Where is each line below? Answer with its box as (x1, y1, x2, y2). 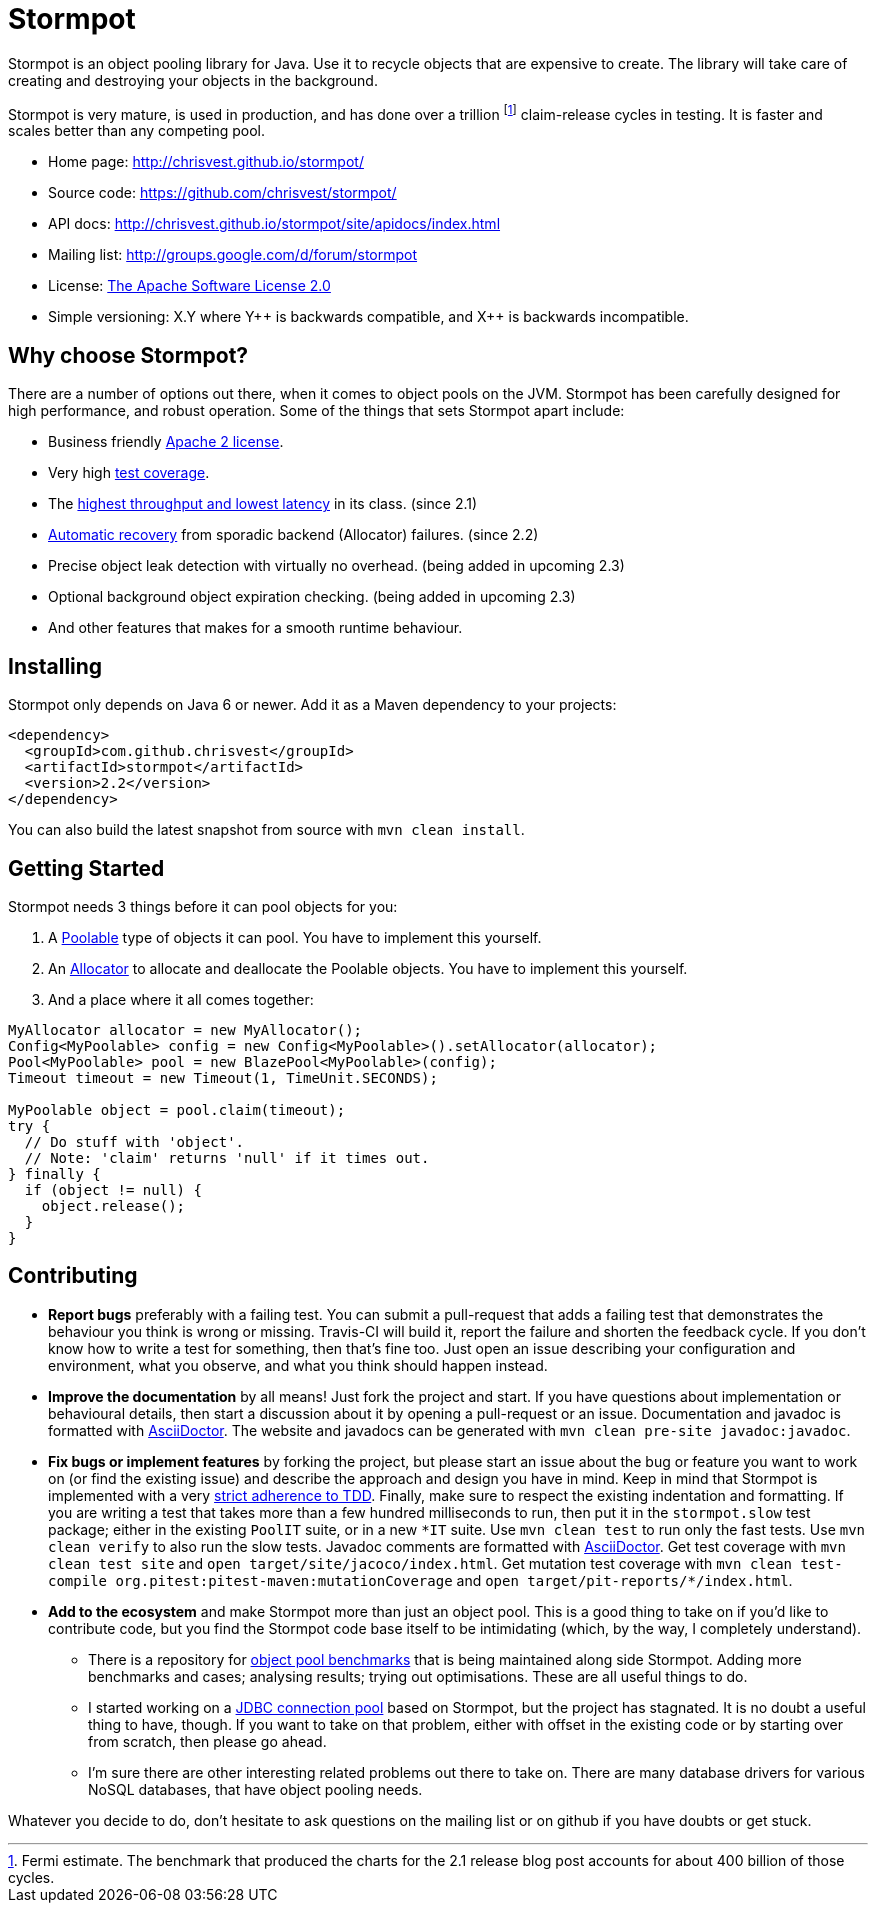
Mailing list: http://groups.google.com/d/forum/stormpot (48, 246, 418, 264)
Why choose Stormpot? (8, 342, 249, 368)
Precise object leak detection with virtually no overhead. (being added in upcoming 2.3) (48, 557, 625, 575)
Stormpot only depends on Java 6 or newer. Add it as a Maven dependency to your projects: (8, 696, 617, 714)
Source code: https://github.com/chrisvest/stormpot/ (48, 184, 397, 202)
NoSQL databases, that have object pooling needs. (88, 1780, 423, 1798)
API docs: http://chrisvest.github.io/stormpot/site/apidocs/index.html (48, 215, 501, 233)
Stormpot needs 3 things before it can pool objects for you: (8, 897, 398, 915)
